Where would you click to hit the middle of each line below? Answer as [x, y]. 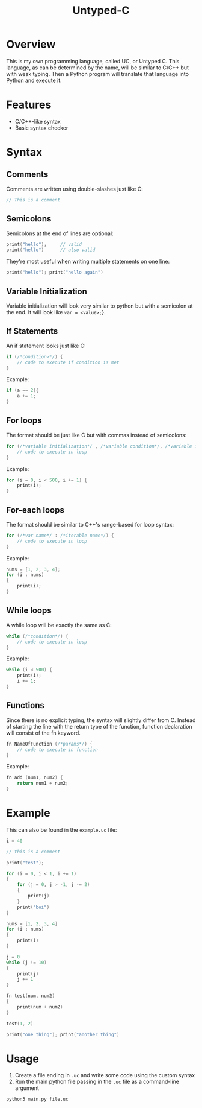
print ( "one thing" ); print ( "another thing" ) [63, 1034]
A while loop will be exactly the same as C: [59, 625]
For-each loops [35, 510]
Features [29, 105]
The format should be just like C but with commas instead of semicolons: [96, 435]
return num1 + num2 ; [43, 784]
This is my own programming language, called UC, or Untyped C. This [93, 61]
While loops [29, 611]
